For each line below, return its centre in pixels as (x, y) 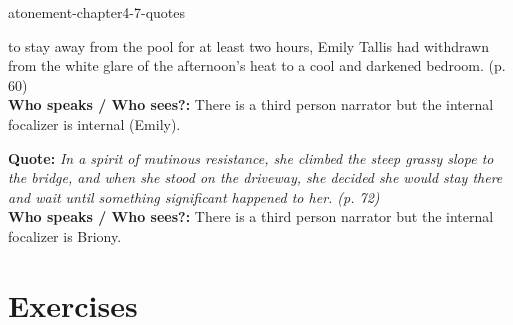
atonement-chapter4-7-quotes (97, 12)
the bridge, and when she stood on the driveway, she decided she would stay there (255, 177)
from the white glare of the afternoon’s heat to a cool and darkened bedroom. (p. (257, 65)
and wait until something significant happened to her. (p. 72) (194, 196)
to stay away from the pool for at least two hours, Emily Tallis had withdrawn (248, 45)
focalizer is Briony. (65, 235)
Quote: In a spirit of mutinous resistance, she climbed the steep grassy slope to (251, 157)
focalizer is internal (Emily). (94, 123)
